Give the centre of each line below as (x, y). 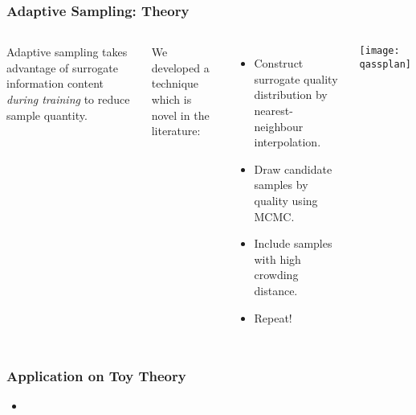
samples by (281, 185)
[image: (379, 51)
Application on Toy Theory (96, 376)
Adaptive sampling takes (67, 52)
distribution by (291, 95)
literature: (176, 131)
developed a (180, 67)
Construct (279, 63)
